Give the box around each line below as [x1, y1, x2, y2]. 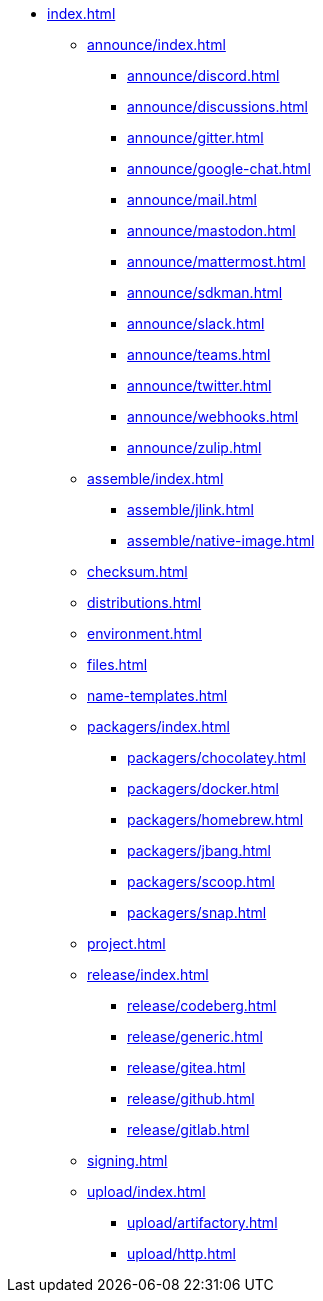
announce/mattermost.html [127, 253, 306, 270]
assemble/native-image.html [127, 532, 315, 549]
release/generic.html [127, 1028, 263, 1045]
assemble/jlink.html [127, 501, 254, 518]
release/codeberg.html [127, 997, 277, 1014]
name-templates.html [87, 687, 228, 704]
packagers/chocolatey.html [127, 749, 307, 766]
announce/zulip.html [127, 439, 262, 456]
